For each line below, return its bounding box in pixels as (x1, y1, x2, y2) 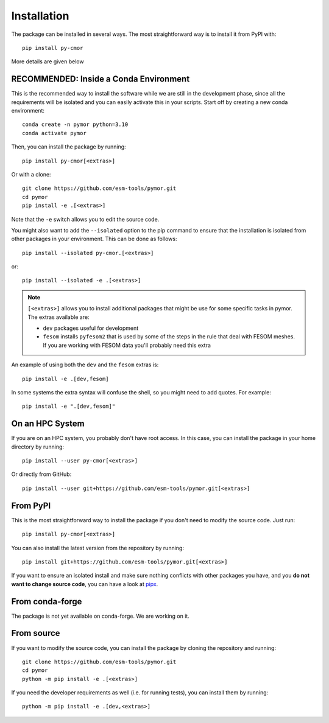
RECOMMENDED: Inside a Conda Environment (11, 74, 190, 85)
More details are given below (11, 58, 85, 65)
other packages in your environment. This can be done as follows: (11, 235, 177, 243)
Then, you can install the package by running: (11, 143, 126, 150)
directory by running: (11, 443, 64, 450)
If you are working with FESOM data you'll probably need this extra (43, 341, 211, 349)
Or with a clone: (11, 170, 51, 178)
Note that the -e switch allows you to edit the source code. (11, 215, 160, 223)
